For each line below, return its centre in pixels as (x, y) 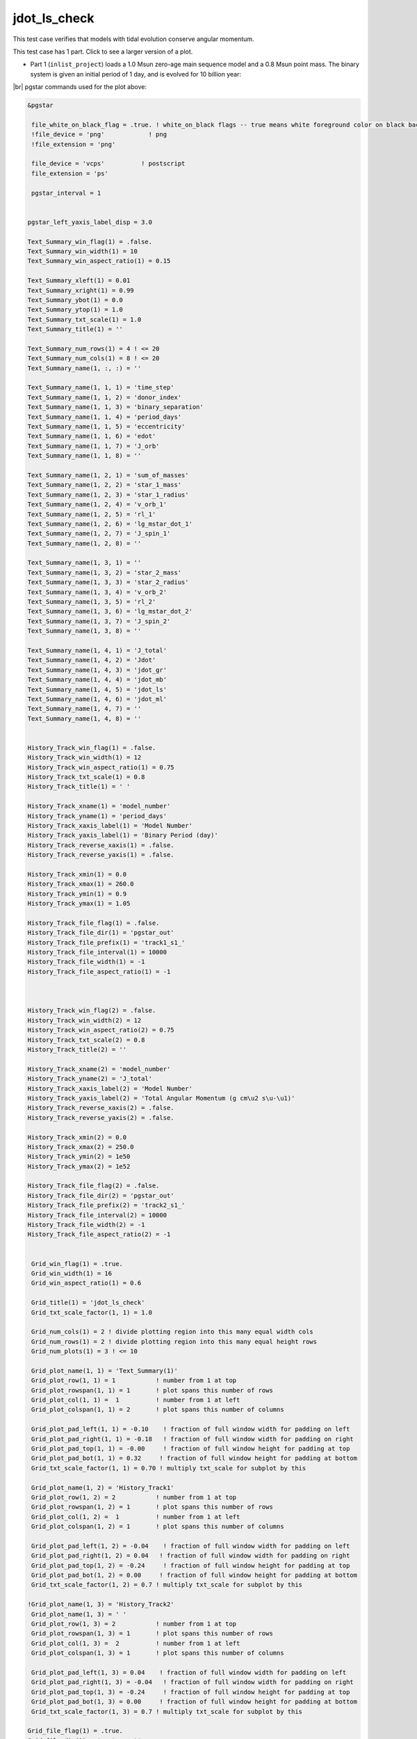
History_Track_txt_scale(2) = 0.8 (86, 1040)
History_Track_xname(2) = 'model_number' (99, 1069)
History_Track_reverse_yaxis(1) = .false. (101, 855)
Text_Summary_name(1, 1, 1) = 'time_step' (101, 387)
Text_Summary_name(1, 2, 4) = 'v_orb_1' (97, 505)
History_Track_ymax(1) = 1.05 (79, 904)
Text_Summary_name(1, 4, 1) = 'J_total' (97, 650)
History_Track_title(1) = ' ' (79, 787)
